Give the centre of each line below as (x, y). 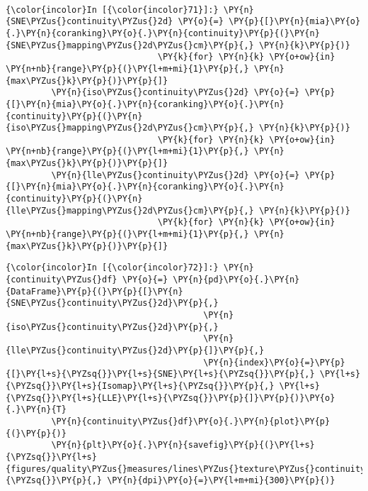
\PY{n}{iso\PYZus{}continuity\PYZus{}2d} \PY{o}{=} (176, 93)
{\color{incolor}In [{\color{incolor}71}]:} (112, 10)
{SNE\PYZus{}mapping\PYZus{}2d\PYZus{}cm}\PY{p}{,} (130, 45)
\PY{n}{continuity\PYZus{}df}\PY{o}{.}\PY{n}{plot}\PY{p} (191, 421)
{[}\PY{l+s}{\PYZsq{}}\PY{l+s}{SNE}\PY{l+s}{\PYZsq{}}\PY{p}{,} (160, 374)
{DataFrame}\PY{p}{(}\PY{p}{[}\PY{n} (94, 291)
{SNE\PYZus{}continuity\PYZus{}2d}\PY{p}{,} (112, 303)
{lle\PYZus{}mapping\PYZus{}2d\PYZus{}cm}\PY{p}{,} (130, 210)
